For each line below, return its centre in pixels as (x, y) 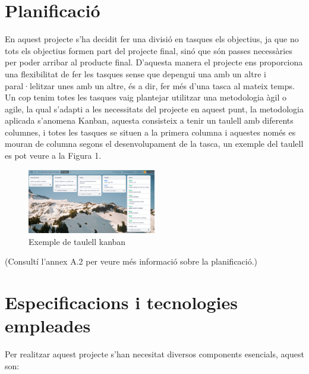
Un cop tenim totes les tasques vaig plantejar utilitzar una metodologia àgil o (146, 97)
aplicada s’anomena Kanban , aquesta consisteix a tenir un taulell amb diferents (149, 120)
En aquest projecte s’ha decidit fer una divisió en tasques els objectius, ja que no (152, 39)
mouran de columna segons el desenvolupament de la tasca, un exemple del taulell (154, 144)
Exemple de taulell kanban (77, 241)
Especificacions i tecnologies (121, 302)
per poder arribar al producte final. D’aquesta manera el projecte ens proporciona (154, 62)
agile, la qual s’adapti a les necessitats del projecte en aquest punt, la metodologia (154, 109)
